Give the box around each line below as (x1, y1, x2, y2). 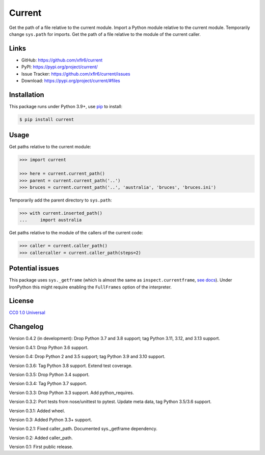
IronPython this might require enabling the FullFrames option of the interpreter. (9, 284, 172, 290)
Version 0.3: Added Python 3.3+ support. (9, 417, 92, 423)
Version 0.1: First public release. (9, 444, 74, 450)
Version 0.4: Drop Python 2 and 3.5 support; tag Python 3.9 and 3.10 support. (9, 354, 165, 360)
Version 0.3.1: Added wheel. (9, 408, 65, 414)
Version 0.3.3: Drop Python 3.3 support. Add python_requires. (9, 390, 134, 396)
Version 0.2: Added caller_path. (9, 435, 73, 441)
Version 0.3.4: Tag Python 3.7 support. (9, 381, 87, 387)
